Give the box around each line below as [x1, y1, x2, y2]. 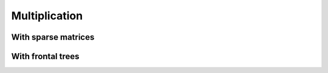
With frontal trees [11, 51, 80, 62]
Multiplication [11, 9, 83, 22]
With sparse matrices [11, 32, 95, 42]
